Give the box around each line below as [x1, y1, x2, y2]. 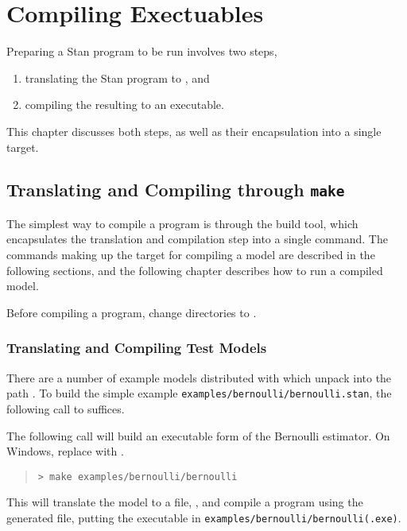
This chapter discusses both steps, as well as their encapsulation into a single [6, 122, 382, 139]
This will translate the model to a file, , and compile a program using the [6, 494, 363, 510]
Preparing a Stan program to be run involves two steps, [6, 43, 277, 60]
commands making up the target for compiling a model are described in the [6, 246, 375, 263]
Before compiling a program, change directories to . [6, 304, 257, 320]
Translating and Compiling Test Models [6, 338, 267, 358]
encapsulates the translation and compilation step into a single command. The [6, 231, 388, 247]
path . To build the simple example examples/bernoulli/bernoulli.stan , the [6, 385, 392, 401]
